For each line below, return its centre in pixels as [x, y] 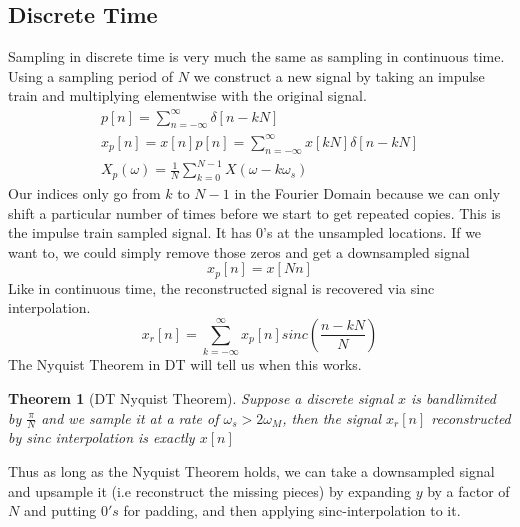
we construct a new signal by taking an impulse [339, 75]
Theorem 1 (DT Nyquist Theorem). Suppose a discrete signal [200, 397]
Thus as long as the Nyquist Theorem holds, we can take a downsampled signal [251, 470]
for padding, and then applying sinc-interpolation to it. [292, 510]
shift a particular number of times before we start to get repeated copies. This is [254, 212]
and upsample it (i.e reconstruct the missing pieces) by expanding [209, 490]
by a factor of [468, 490]
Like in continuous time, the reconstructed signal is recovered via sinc [221, 287]
